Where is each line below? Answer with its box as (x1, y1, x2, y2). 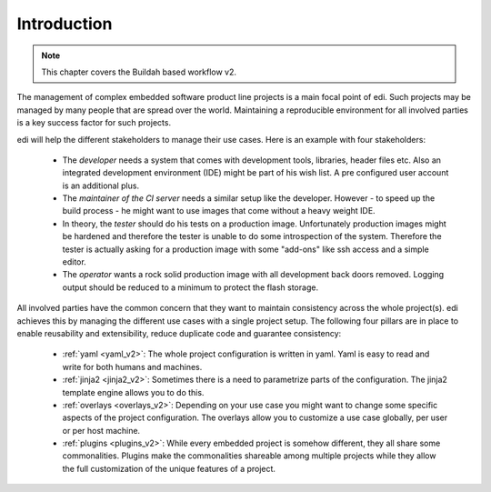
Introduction (16, 14, 113, 34)
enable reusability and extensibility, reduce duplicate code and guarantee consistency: (16, 327, 342, 338)
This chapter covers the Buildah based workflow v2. (41, 66, 236, 77)
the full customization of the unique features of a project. (62, 463, 276, 474)
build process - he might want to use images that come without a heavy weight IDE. (62, 206, 376, 216)
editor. (62, 256, 86, 267)
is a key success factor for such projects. (16, 117, 172, 128)
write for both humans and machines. (62, 361, 203, 372)
